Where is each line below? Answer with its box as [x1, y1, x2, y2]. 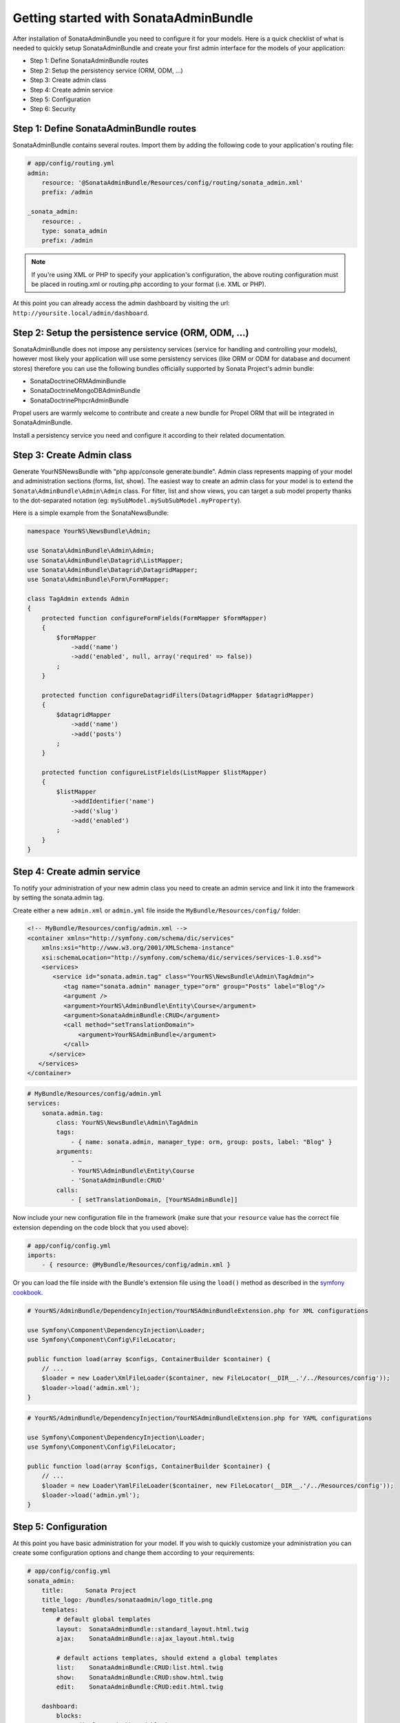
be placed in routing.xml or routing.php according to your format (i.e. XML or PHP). [31, 280, 266, 289]
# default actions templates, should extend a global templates [56, 1654, 278, 1662]
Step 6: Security [30, 105, 76, 113]
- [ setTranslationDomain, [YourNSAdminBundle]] [70, 1196, 238, 1204]
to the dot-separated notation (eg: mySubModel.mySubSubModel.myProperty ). [12, 496, 242, 504]
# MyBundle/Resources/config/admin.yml [27, 1090, 162, 1097]
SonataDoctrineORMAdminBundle [30, 376, 127, 385]
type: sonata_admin [41, 227, 108, 234]
